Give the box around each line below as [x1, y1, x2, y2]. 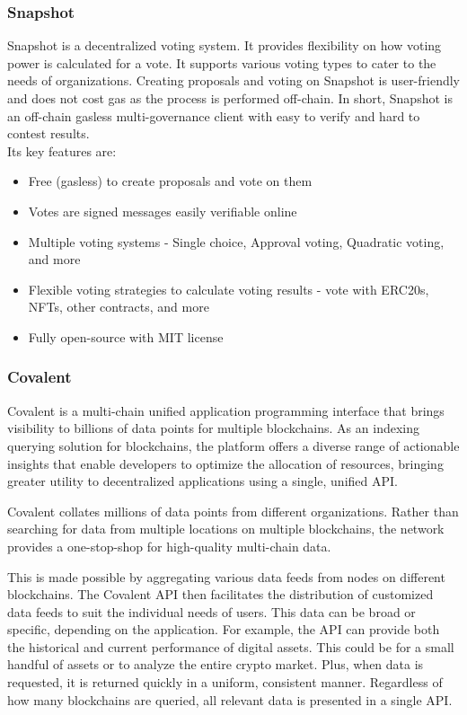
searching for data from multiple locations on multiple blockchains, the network [7, 519, 445, 538]
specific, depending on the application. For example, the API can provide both [7, 620, 440, 639]
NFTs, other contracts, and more [28, 297, 209, 316]
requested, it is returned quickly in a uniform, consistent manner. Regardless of [7, 673, 443, 692]
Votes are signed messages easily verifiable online [28, 201, 297, 220]
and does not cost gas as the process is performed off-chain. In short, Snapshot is [7, 89, 453, 107]
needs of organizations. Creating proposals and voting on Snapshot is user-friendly [7, 71, 461, 90]
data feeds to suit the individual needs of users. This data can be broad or [7, 602, 416, 621]
